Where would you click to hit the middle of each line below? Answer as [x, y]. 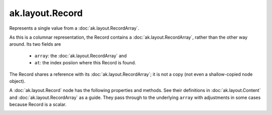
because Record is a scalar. [38, 104]
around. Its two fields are [35, 44]
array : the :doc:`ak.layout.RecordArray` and [81, 56]
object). [17, 81]
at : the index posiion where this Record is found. [85, 63]
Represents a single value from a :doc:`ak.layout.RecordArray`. [74, 28]
